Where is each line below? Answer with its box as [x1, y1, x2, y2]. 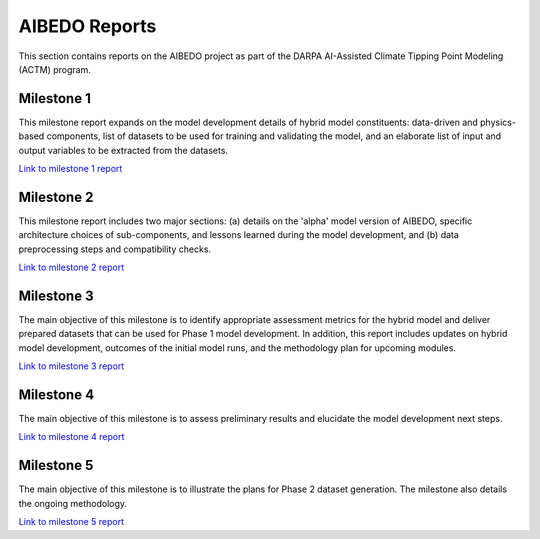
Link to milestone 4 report [18, 431, 125, 443]
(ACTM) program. [18, 63, 92, 75]
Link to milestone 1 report [18, 163, 123, 175]
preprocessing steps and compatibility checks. [18, 243, 212, 255]
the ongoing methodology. [18, 497, 128, 509]
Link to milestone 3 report [18, 360, 125, 372]
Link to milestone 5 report [18, 516, 125, 528]
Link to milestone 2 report [18, 261, 125, 274]
